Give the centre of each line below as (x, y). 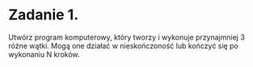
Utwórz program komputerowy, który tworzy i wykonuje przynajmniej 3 (126, 37)
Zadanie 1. (44, 15)
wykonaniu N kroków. (44, 54)
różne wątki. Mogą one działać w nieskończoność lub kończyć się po (123, 45)
